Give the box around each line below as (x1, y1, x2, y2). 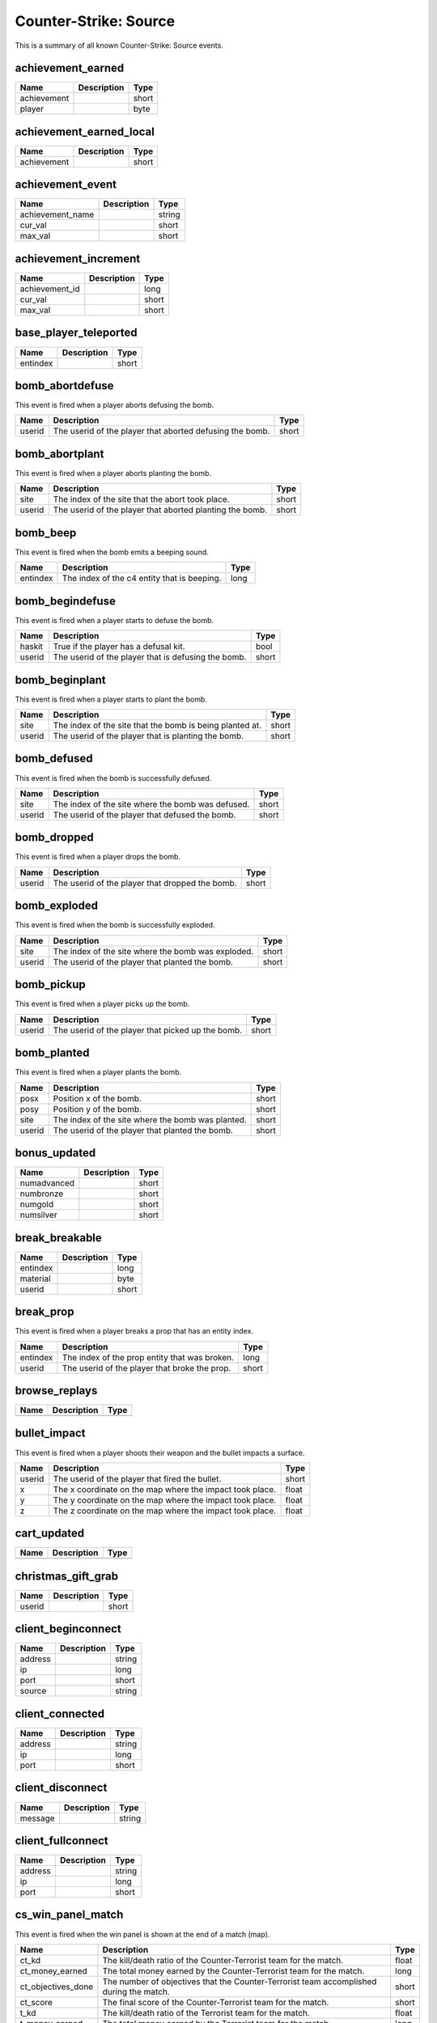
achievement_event (15, 178, 117, 192)
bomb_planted (15, 1046, 90, 1060)
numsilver (19, 1210, 57, 1221)
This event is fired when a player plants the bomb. (15, 1067, 182, 1077)
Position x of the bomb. (53, 1092, 142, 1104)
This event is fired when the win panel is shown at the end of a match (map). (15, 1929, 270, 1939)
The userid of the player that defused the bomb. (53, 809, 236, 821)
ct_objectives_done (19, 1981, 94, 1992)
